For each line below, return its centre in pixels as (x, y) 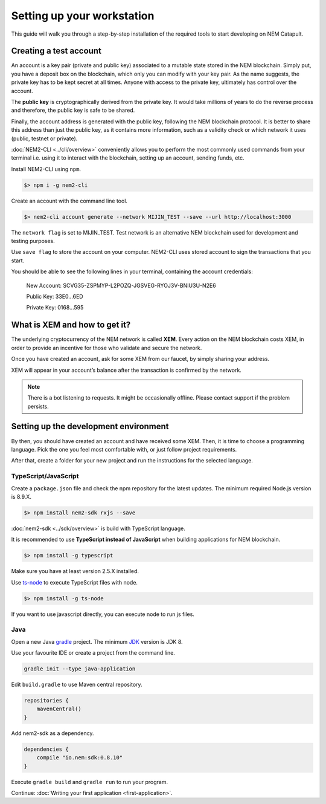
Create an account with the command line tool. (69, 201)
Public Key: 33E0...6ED (55, 297)
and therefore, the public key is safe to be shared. (73, 110)
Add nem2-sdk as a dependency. (53, 733)
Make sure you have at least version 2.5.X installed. (75, 571)
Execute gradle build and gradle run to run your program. (90, 782)
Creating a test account (56, 51)
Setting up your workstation (83, 16)
